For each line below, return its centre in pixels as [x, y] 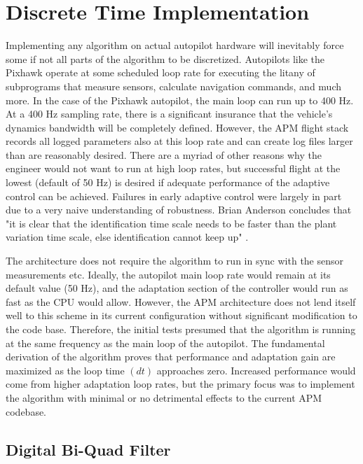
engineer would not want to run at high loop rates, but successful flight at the [173, 168]
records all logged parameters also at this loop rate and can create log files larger [179, 141]
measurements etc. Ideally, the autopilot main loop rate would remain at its [168, 274]
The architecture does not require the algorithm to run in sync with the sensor [175, 261]
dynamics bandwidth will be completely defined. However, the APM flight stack [177, 127]
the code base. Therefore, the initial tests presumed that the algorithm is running [181, 329]
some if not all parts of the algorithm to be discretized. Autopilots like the [165, 58]
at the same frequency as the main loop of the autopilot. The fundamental [165, 343]
